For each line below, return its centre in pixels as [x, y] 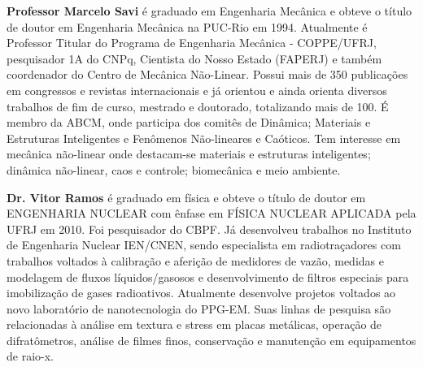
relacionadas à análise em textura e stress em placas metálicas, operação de [194, 324]
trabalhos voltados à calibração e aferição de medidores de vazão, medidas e [195, 260]
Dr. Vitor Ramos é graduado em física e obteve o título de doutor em [186, 197]
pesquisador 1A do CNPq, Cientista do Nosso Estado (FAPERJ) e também [194, 58]
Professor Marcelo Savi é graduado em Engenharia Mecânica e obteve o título [209, 11]
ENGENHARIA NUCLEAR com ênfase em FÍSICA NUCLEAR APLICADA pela [211, 213]
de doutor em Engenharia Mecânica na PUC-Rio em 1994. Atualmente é [187, 26]
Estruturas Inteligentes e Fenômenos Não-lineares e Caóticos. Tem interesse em [204, 138]
